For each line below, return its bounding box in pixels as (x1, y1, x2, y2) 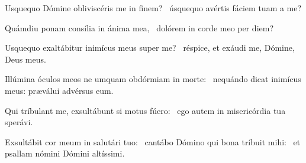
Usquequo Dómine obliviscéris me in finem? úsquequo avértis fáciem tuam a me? (5, 2, 302, 14)
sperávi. (5, 116, 33, 128)
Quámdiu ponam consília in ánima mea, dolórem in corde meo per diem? (5, 21, 274, 34)
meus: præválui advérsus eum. (5, 84, 114, 96)
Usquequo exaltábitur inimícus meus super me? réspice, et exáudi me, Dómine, (5, 41, 295, 54)
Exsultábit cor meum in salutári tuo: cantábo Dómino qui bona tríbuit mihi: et (5, 135, 301, 148)
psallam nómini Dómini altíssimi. (5, 147, 125, 159)
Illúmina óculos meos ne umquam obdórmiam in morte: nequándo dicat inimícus (5, 73, 301, 85)
